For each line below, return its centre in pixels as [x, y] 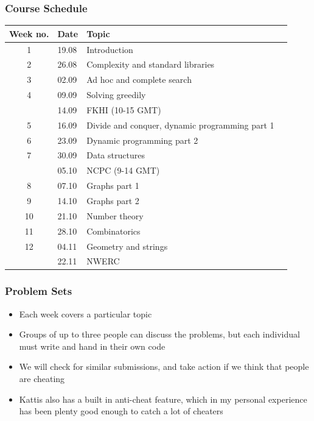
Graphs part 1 [113, 186]
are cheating [42, 379]
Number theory [115, 215]
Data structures [116, 155]
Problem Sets [39, 291]
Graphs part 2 [113, 200]
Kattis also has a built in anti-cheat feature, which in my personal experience [163, 399]
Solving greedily [116, 95]
